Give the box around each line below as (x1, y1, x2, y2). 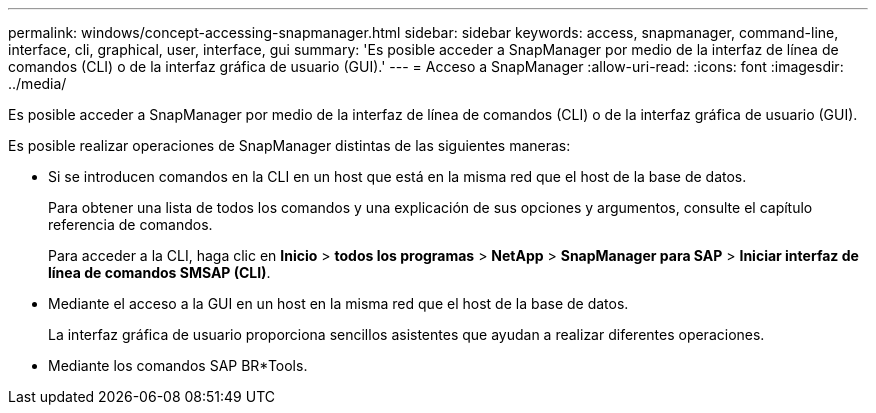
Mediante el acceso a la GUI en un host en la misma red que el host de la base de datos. (48, 295, 629, 312)
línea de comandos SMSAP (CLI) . (48, 264, 271, 281)
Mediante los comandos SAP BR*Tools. (48, 357, 308, 374)
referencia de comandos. (48, 216, 213, 233)
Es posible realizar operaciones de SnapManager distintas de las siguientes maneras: (8, 137, 571, 154)
